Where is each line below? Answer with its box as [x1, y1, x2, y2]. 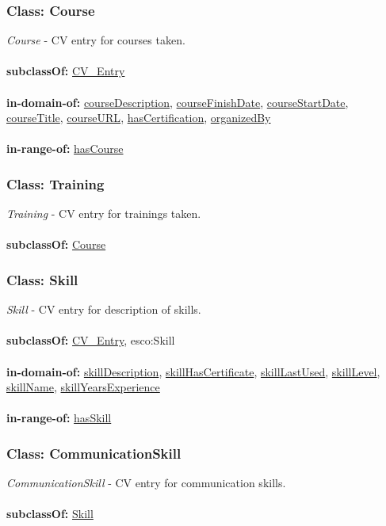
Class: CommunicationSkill [6, 443, 182, 463]
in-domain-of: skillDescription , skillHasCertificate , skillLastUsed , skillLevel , [6, 363, 380, 379]
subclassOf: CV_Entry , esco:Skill [6, 332, 175, 349]
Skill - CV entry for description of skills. [6, 301, 201, 318]
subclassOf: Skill [6, 505, 94, 522]
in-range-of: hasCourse [6, 140, 124, 157]
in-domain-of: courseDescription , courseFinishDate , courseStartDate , [6, 93, 349, 110]
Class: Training [6, 173, 105, 193]
